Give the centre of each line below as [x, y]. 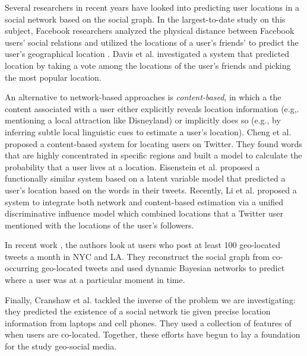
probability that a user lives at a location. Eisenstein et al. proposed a [132, 166]
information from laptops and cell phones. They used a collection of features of [148, 322]
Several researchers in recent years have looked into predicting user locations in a [152, 7]
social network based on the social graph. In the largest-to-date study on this [145, 19]
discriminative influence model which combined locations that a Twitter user [144, 213]
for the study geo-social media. [61, 346]
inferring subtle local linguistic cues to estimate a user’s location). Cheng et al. [148, 131]
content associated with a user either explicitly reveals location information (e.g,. [152, 108]
